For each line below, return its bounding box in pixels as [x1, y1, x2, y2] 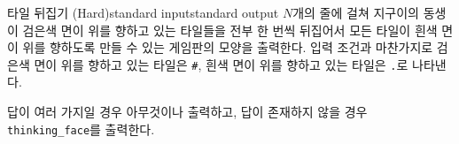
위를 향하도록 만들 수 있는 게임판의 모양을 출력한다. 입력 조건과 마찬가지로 [22, 38, 433, 57]
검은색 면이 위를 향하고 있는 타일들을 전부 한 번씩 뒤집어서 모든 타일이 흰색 [22, 20, 438, 39]
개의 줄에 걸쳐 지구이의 [292, 4, 419, 21]
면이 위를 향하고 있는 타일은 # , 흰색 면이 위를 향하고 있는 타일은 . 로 [34, 55, 408, 73]
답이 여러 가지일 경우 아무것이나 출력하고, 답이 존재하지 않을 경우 [7, 102, 368, 121]
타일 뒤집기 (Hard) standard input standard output [7, 4, 279, 21]
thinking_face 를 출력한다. [7, 119, 155, 138]
